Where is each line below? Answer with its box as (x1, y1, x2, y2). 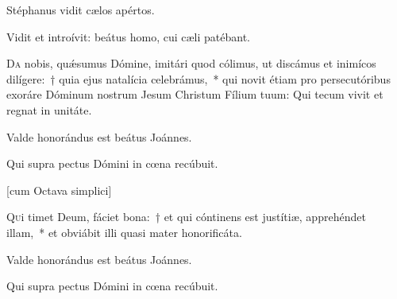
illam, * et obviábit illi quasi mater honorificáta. (6, 223, 242, 240)
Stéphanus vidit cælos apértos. (6, 2, 155, 17)
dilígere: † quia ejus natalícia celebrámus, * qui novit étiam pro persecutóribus (6, 70, 391, 87)
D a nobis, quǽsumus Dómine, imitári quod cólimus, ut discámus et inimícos (6, 55, 376, 72)
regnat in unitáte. (6, 101, 92, 118)
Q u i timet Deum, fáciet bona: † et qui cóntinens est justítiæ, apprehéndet (6, 208, 366, 225)
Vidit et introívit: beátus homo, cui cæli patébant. (6, 28, 250, 45)
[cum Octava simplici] (6, 181, 112, 198)
